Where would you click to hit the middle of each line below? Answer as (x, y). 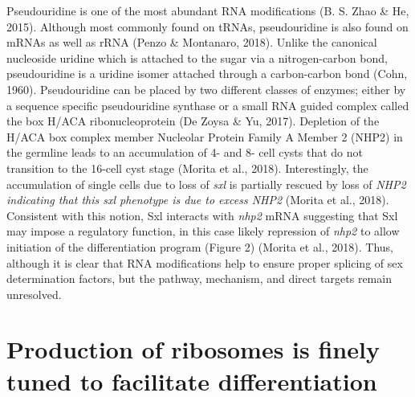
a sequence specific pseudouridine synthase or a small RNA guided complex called (208, 105)
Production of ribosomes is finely (193, 349)
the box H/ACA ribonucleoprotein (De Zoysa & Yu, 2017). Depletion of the (193, 121)
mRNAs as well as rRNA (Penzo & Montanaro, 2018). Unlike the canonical (192, 42)
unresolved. (34, 294)
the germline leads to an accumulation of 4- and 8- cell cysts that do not (185, 152)
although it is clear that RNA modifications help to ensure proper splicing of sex (205, 262)
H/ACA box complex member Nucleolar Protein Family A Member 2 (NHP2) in (205, 136)
